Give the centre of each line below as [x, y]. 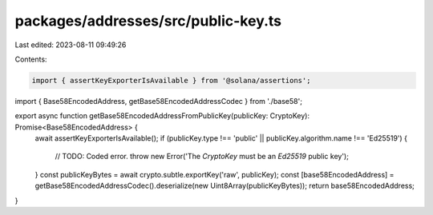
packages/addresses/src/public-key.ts [148, 21]
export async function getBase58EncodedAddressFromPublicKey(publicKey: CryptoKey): [162, 116]
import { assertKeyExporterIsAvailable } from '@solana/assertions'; [171, 80]
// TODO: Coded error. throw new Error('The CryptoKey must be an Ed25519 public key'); [202, 157]
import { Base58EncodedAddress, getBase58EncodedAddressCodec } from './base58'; [158, 101]
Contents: [31, 59]
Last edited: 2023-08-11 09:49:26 [71, 45]
